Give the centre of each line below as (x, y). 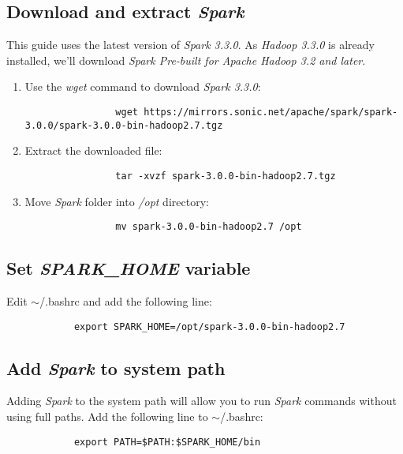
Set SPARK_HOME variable (129, 268)
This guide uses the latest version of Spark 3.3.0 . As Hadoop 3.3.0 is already (190, 45)
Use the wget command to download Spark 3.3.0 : (143, 86)
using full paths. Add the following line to (107, 416)
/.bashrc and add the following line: (126, 301)
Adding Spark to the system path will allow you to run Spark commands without (201, 401)
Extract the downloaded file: (93, 150)
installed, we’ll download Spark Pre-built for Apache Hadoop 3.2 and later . (186, 60)
